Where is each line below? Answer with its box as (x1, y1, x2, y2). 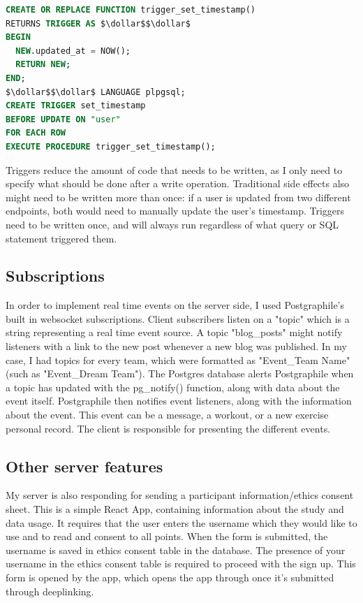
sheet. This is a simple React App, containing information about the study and (6, 502, 344, 516)
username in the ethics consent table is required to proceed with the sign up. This (6, 556, 356, 571)
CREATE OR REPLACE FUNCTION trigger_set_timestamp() (6, 5, 256, 15)
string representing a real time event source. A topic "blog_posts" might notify (6, 325, 343, 340)
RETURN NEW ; (15, 59, 71, 70)
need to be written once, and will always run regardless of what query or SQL (6, 217, 339, 231)
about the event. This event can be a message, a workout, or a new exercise (6, 407, 329, 422)
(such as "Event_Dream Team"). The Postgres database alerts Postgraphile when (6, 366, 354, 381)
